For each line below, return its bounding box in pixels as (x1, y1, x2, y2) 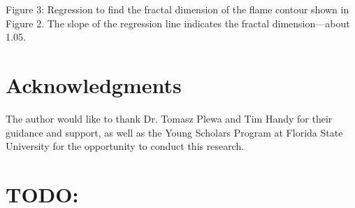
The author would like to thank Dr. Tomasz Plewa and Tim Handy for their (6, 111, 333, 125)
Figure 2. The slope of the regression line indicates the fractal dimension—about (6, 15, 350, 30)
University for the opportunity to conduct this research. (6, 139, 245, 153)
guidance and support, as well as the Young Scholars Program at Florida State (6, 125, 343, 139)
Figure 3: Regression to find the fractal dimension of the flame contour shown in (6, 2, 349, 16)
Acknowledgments (6, 70, 182, 99)
